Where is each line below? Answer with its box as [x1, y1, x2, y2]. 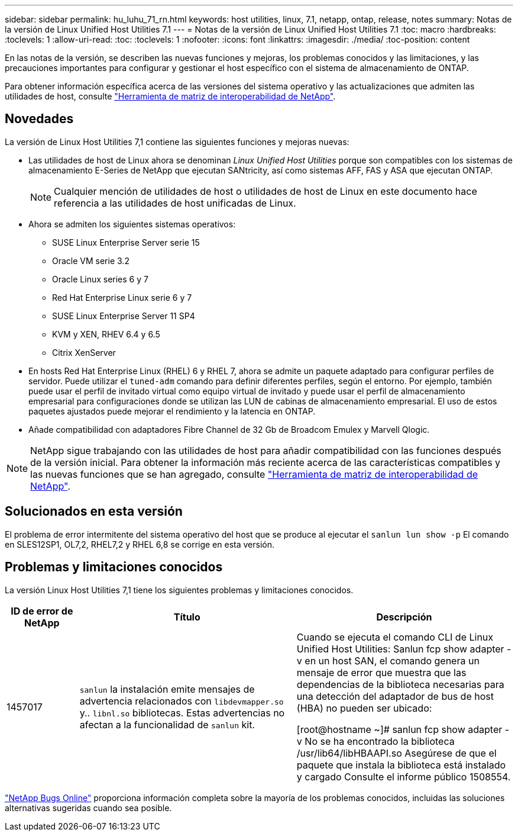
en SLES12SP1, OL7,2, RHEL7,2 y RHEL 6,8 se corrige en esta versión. [5, 539, 274, 549]
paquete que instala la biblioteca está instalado [296, 758, 506, 771]
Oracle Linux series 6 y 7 [52, 274, 148, 284]
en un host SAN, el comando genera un [305, 654, 480, 667]
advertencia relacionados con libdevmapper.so [79, 694, 284, 707]
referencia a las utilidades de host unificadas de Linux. [54, 197, 296, 209]
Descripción [376, 610, 432, 623]
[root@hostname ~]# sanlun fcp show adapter [296, 723, 503, 735]
